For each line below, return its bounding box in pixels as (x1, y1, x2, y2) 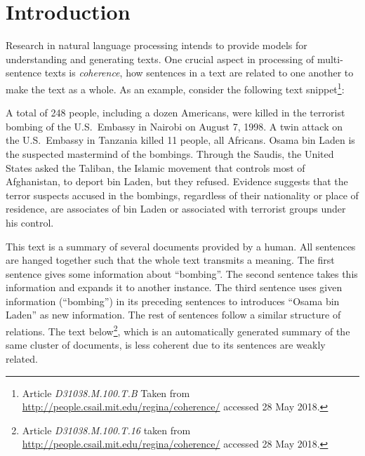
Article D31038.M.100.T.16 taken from (22, 422, 191, 437)
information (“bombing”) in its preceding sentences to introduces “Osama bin (6, 293, 340, 308)
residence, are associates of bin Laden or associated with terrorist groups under (6, 201, 346, 216)
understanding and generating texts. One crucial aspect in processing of (6, 51, 314, 66)
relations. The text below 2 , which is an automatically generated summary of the (6, 322, 350, 338)
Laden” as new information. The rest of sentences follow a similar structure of (6, 307, 341, 322)
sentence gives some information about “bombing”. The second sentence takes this (6, 266, 358, 281)
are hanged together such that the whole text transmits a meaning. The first (6, 253, 335, 267)
